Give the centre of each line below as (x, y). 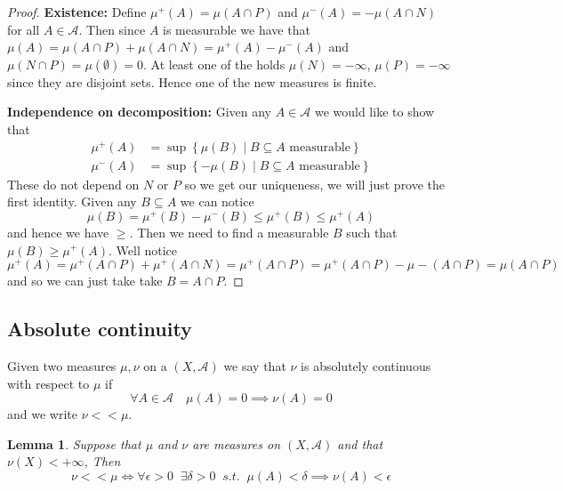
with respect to (48, 383)
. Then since (112, 29)
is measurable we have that (237, 29)
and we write (42, 414)
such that (372, 232)
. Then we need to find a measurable (229, 232)
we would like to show (374, 112)
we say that (255, 366)
